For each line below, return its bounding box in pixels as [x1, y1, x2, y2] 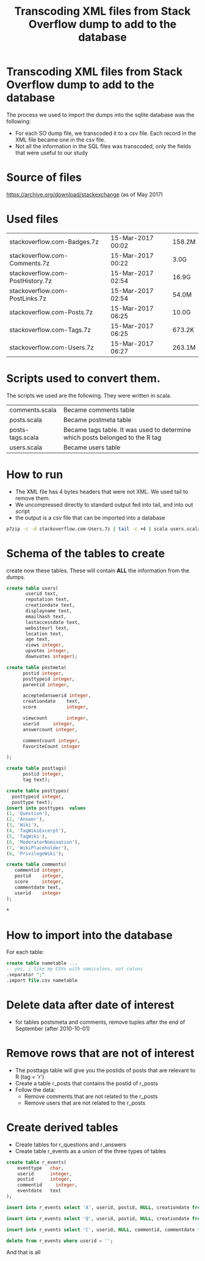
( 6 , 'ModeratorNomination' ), [6, 839, 81, 845]
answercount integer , [22, 726, 78, 733]
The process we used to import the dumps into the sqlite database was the [6, 111, 195, 118]
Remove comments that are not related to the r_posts [24, 1092, 158, 1100]
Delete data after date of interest [6, 998, 174, 1012]
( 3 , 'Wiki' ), [6, 822, 40, 828]
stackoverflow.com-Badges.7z [9, 237, 99, 246]
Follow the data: [15, 1086, 56, 1093]
